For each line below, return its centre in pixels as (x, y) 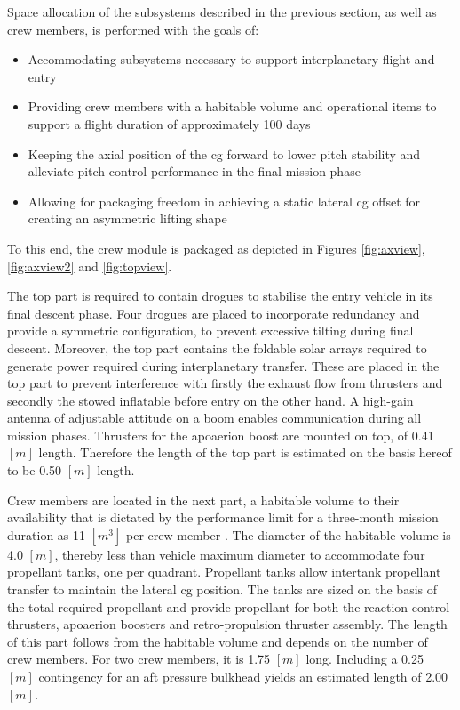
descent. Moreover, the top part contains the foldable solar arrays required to (217, 347)
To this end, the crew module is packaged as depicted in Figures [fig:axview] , (216, 248)
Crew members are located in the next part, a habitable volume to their (203, 500)
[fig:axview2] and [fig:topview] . (90, 266)
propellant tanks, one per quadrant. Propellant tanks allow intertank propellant (224, 572)
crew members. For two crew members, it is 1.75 (139, 659)
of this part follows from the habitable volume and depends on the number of (218, 641)
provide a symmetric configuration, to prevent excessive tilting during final (210, 331)
